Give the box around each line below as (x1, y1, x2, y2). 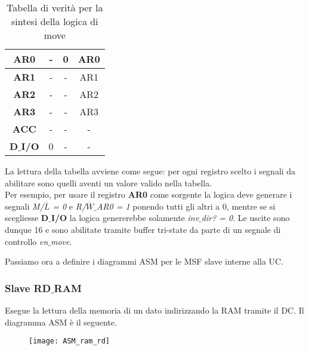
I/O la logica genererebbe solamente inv (51, 211, 199, 224)
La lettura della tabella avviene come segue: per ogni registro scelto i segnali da (5, 165, 296, 177)
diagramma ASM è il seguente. (5, 315, 117, 328)
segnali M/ (5, 199, 44, 212)
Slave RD (5, 280, 51, 295)
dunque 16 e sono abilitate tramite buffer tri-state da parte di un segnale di (5, 223, 281, 235)
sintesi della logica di (11, 14, 98, 28)
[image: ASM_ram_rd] (29, 337, 110, 346)
